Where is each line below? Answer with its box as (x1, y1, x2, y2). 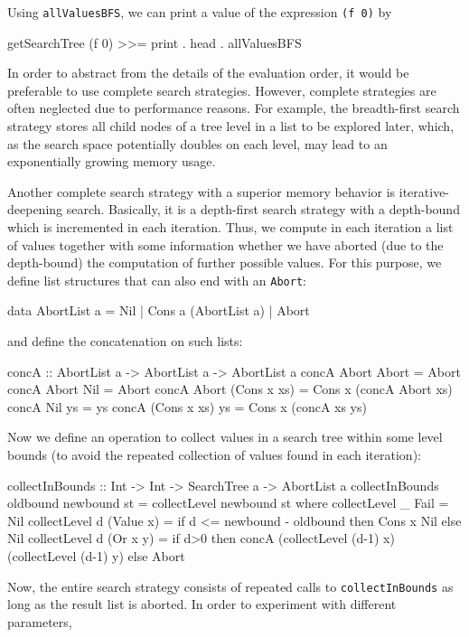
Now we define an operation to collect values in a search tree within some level (7, 427, 443, 446)
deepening (7, 200, 63, 219)
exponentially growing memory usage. (7, 152, 216, 171)
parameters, (7, 612, 72, 631)
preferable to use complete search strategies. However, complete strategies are (7, 80, 436, 99)
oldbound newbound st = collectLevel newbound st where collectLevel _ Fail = (7, 493, 449, 512)
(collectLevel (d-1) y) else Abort (7, 546, 185, 565)
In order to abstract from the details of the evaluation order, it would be (7, 63, 409, 82)
